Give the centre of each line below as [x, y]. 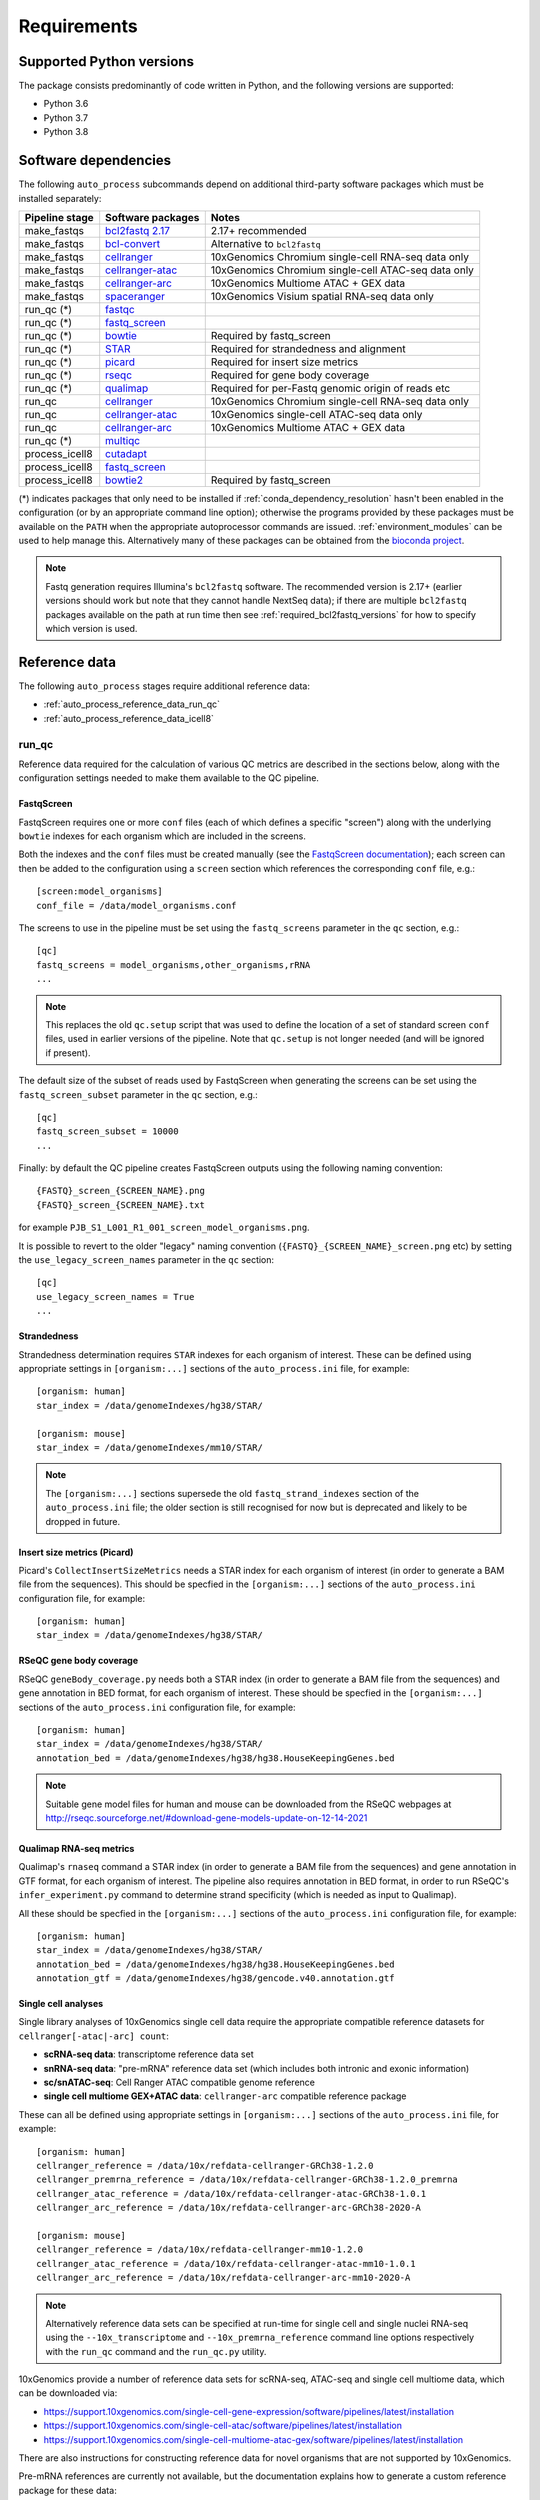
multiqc [122, 440]
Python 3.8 [66, 132]
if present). [68, 1052]
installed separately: [60, 198]
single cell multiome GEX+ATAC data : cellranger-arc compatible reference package [225, 2096]
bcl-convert [132, 243]
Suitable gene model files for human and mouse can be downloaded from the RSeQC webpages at [248, 1804]
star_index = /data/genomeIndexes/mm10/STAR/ [150, 1447]
